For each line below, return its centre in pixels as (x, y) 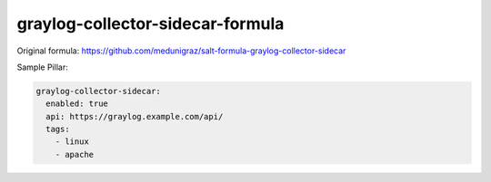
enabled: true (77, 104)
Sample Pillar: (42, 67)
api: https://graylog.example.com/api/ (135, 116)
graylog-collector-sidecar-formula (150, 24)
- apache (75, 154)
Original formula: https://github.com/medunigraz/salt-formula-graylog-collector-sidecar (181, 51)
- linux (72, 142)
